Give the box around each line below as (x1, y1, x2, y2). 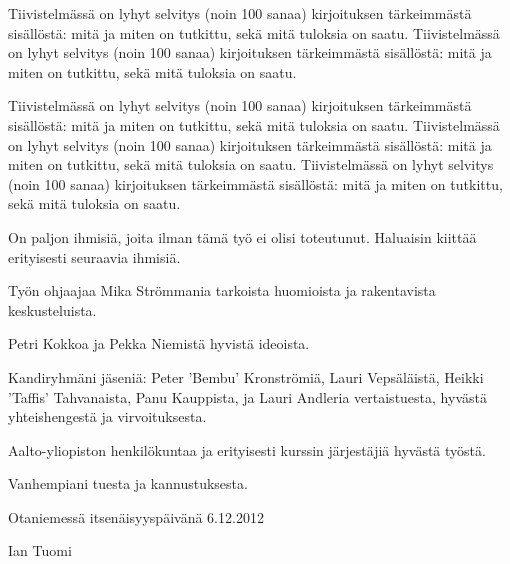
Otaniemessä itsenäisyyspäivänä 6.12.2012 (8, 506, 264, 527)
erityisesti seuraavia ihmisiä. (8, 246, 181, 267)
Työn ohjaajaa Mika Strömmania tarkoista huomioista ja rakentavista (8, 280, 436, 301)
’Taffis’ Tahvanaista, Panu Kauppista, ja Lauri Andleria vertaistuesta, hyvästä (8, 386, 487, 407)
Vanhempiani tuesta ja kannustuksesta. (8, 473, 248, 494)
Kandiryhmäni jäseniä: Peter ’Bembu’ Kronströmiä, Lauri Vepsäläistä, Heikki (8, 366, 484, 387)
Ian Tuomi (8, 540, 72, 561)
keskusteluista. (8, 299, 97, 320)
